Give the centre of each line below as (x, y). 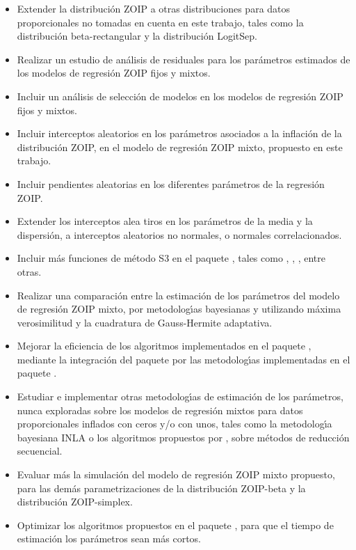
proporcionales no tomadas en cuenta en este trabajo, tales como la (160, 22)
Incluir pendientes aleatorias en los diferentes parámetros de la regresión (171, 183)
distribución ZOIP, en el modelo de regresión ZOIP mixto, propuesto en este (180, 147)
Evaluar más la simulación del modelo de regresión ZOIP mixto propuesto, (176, 474)
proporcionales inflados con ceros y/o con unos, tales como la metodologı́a (175, 424)
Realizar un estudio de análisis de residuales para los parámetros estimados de (184, 59)
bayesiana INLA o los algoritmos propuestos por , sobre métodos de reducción (183, 437)
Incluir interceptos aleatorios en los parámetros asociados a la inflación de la (179, 133)
